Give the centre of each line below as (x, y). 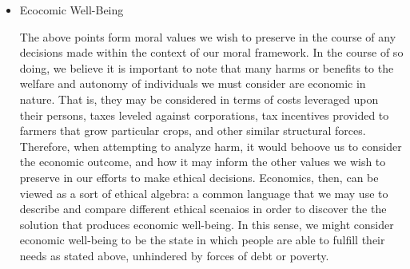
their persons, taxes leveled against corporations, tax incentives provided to (204, 115)
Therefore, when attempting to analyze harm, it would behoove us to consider (211, 146)
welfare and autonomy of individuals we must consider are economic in (193, 83)
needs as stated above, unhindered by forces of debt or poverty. (174, 255)
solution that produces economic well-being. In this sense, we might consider (207, 224)
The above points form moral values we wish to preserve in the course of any (208, 36)
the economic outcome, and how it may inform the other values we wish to (203, 162)
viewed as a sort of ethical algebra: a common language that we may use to (204, 193)
